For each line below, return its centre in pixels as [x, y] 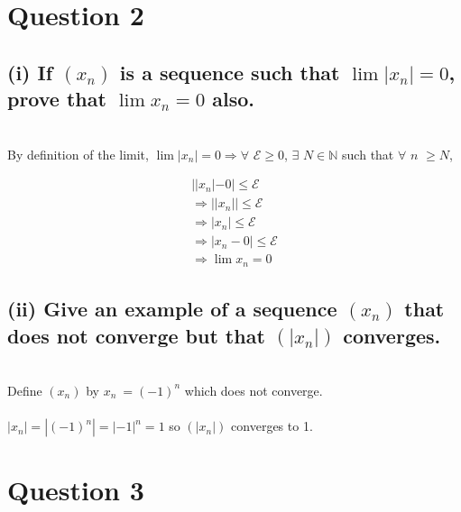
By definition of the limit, [78, 154]
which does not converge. [254, 390]
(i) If [30, 72]
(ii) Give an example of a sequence [172, 309]
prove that [57, 99]
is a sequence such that [230, 72]
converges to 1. [272, 426]
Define [25, 390]
